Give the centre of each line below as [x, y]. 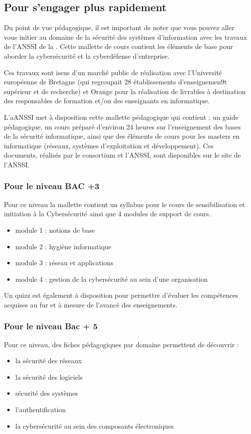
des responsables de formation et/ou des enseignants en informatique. [107, 101]
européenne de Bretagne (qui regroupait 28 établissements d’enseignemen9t [116, 82]
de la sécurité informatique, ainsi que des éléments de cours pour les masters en [122, 136]
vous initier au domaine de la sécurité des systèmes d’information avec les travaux [125, 37]
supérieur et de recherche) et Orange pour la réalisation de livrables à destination [125, 91]
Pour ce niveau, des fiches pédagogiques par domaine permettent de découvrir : [121, 344]
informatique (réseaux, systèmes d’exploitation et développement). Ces [109, 145]
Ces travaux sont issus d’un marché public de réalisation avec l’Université [113, 72]
